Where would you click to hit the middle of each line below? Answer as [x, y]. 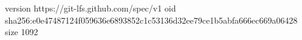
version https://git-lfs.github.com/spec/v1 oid [91, 8]
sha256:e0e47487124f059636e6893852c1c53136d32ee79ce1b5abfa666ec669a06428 [151, 20]
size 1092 [22, 32]
